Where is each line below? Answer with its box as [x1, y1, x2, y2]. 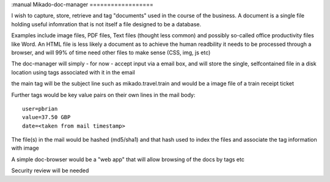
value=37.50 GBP [22, 114, 71, 121]
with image [11, 144, 39, 152]
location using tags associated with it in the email [11, 68, 136, 76]
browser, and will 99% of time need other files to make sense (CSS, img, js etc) [11, 49, 211, 56]
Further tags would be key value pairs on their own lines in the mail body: [11, 91, 196, 98]
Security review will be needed [11, 167, 89, 174]
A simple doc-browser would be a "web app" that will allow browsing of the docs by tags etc [11, 156, 244, 163]
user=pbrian [22, 105, 58, 112]
